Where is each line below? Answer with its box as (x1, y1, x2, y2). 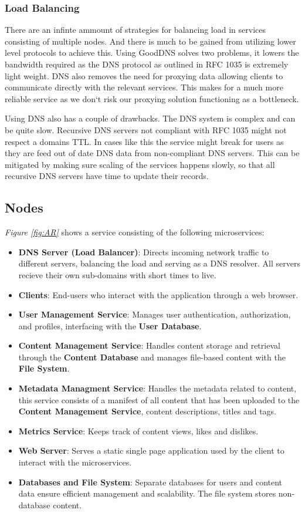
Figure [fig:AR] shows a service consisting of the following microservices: (5, 226, 265, 238)
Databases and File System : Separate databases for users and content (18, 475, 283, 488)
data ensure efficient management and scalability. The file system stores (18, 487, 276, 500)
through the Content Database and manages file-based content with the (18, 350, 286, 363)
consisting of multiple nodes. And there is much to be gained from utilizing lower (5, 35, 296, 47)
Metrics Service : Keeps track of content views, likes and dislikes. (18, 424, 259, 437)
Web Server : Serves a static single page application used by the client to (18, 444, 284, 457)
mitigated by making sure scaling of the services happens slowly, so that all (5, 158, 275, 170)
